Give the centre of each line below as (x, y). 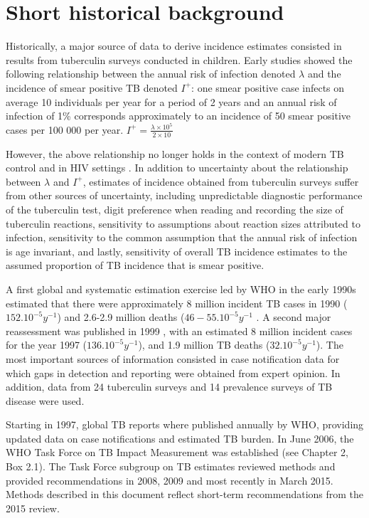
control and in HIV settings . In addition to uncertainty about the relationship (177, 168)
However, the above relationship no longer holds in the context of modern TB (175, 153)
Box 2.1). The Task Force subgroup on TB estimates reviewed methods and (171, 466)
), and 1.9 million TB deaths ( (204, 345)
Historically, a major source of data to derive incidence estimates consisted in (174, 46)
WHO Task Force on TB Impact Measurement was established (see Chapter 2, (177, 452)
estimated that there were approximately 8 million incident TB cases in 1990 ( (177, 303)
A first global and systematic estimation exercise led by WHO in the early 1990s (181, 289)
